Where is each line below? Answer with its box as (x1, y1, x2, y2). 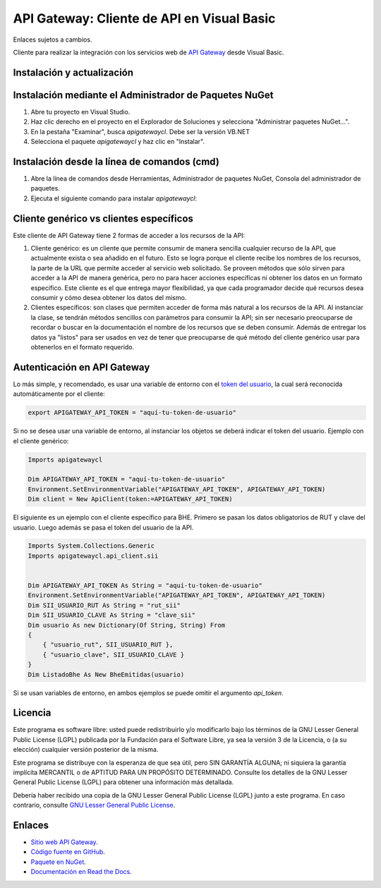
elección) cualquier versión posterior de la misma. (13, 745, 159, 754)
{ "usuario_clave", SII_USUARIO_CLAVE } (42, 650, 185, 659)
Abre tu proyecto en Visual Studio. (30, 107, 131, 116)
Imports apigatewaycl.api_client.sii (28, 551, 159, 560)
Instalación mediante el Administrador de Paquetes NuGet (13, 89, 274, 101)
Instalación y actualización (13, 66, 134, 78)
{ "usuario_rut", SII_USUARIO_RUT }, (42, 641, 174, 649)
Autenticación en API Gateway (13, 361, 150, 373)
